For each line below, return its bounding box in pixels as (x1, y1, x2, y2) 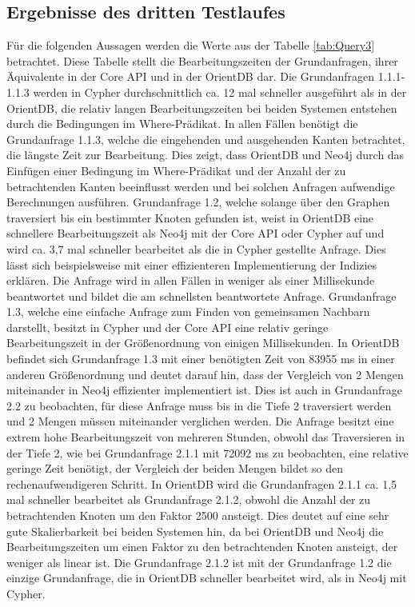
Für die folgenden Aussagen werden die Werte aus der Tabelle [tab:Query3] (6, 37, 375, 54)
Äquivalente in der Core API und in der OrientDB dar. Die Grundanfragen (6, 68, 375, 85)
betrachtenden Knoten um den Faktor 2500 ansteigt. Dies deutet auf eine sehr (6, 507, 389, 524)
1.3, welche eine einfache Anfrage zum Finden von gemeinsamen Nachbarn (6, 303, 370, 320)
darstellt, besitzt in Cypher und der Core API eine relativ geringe (6, 318, 329, 335)
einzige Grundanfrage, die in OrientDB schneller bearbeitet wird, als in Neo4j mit (6, 569, 407, 586)
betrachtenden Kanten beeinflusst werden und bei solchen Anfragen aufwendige (6, 178, 395, 194)
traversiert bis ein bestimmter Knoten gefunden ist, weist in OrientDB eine (6, 209, 374, 226)
